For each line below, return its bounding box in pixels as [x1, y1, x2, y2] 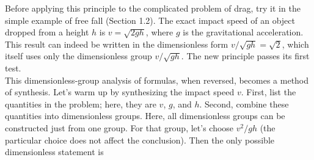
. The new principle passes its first [181, 49, 310, 62]
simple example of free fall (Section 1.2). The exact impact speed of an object [5, 13, 295, 26]
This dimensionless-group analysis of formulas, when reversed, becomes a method [5, 73, 309, 86]
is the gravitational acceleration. [183, 26, 304, 38]
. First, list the [241, 85, 296, 98]
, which [282, 37, 309, 50]
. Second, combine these [199, 97, 289, 110]
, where [145, 26, 173, 38]
